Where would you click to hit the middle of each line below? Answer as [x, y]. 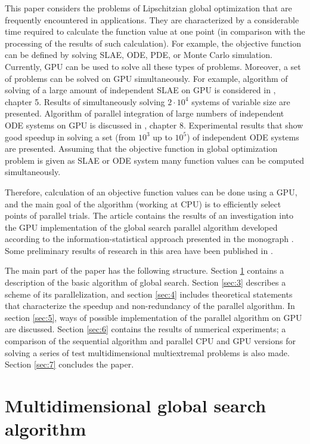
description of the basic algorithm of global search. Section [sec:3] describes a [145, 282]
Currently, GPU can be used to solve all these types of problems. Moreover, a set [153, 66]
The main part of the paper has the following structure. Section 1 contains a [145, 270]
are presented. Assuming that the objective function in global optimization [141, 148]
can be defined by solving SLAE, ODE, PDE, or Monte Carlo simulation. [139, 55]
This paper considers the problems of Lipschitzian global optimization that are [148, 8]
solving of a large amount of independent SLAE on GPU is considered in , [140, 90]
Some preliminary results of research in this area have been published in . [139, 250]
